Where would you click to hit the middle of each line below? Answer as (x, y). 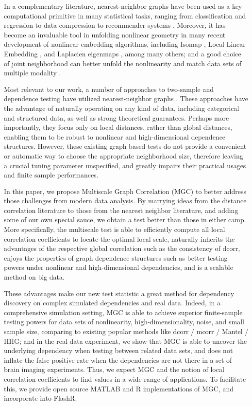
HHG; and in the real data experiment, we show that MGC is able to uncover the (126, 341)
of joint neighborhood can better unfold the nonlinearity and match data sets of (123, 63)
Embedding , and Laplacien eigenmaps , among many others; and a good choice (123, 53)
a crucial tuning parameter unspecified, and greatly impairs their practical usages (125, 165)
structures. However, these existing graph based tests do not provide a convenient (125, 146)
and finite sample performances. (51, 175)
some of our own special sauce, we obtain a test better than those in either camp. (125, 220)
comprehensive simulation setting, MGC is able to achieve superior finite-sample (123, 312)
